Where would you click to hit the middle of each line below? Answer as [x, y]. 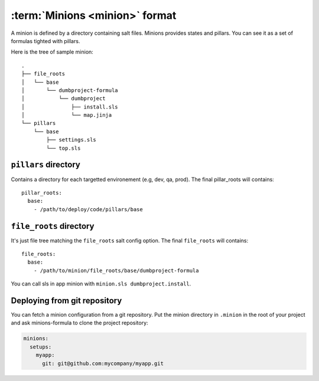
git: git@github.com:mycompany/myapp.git [103, 363]
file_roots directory [53, 226]
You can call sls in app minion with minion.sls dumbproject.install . [101, 284]
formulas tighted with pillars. [45, 41]
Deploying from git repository [66, 300]
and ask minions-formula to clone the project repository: [79, 323]
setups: [41, 347]
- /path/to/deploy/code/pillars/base [88, 209]
